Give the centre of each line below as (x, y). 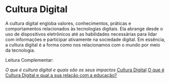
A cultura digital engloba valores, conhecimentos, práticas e (68, 23)
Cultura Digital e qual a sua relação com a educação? (61, 75)
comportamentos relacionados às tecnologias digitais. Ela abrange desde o (84, 28)
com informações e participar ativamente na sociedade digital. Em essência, (85, 39)
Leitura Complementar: (29, 60)
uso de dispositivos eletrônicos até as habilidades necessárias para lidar (81, 34)
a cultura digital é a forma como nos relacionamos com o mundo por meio (83, 45)
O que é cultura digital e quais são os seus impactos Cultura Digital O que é (85, 70)
